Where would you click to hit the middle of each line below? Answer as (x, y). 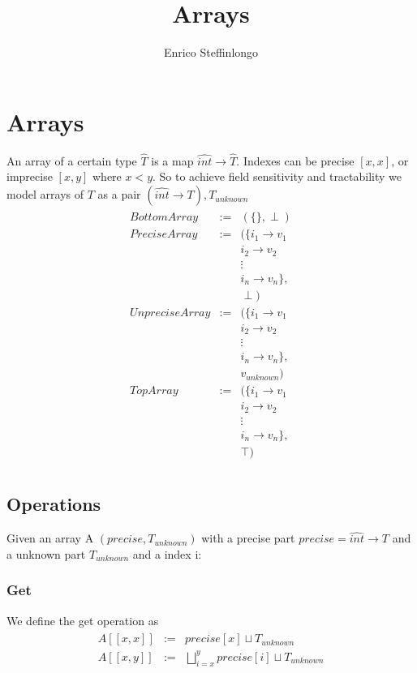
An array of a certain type (72, 160)
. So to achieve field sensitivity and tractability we (277, 176)
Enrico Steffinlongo (211, 52)
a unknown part (46, 553)
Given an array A (50, 538)
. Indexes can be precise (295, 160)
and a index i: (167, 553)
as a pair (119, 194)
